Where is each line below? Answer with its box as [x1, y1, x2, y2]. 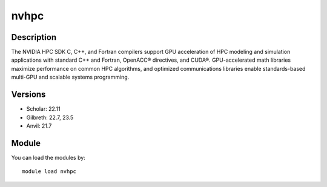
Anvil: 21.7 [26, 122, 52, 130]
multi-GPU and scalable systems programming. [11, 73, 130, 81]
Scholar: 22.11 [26, 105, 61, 113]
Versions [11, 90, 46, 100]
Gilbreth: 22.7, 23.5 [26, 114, 74, 121]
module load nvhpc [22, 168, 77, 175]
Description [11, 32, 57, 42]
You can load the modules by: [11, 154, 86, 161]
